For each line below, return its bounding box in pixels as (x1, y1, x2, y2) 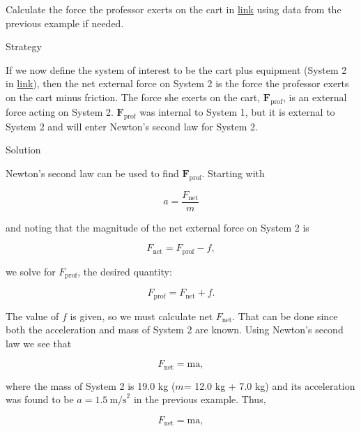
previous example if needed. (6, 15, 124, 30)
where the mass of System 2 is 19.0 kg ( (6, 378, 176, 393)
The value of (6, 308, 59, 323)
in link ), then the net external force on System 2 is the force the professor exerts (6, 76, 349, 91)
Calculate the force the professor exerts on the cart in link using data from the (6, 2, 341, 16)
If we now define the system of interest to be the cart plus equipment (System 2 (6, 62, 347, 77)
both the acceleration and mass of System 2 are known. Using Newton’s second (6, 322, 344, 337)
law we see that (6, 335, 72, 350)
